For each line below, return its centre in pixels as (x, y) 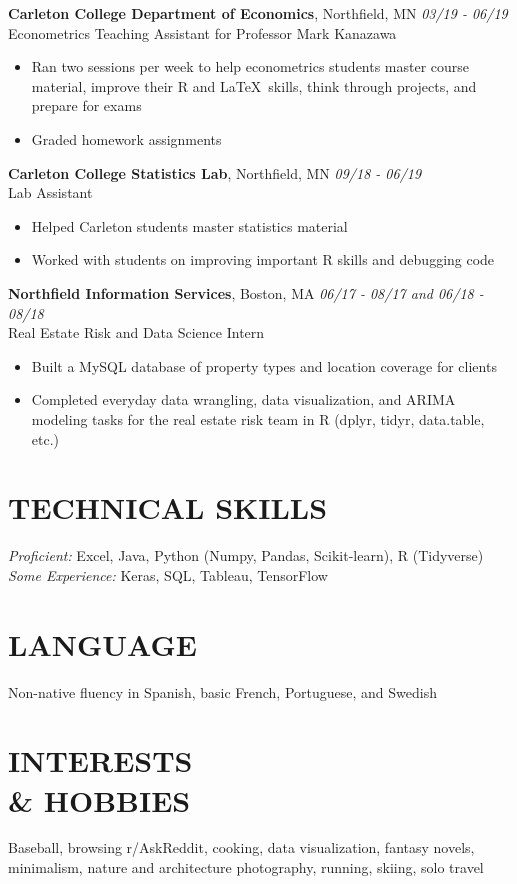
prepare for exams (86, 105)
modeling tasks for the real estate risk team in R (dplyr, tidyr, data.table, (258, 418)
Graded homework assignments (126, 138)
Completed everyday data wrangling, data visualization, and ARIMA (243, 399)
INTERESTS (100, 760)
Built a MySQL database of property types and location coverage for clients (264, 365)
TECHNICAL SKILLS (168, 507)
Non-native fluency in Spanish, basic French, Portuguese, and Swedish (222, 691)
